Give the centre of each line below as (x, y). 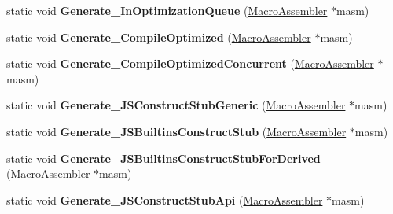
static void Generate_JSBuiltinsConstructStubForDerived (163, 158)
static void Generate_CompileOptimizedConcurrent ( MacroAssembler (190, 63)
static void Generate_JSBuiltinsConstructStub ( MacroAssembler (176, 131)
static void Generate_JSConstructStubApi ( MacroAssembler (165, 199)
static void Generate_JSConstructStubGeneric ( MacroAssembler (176, 105)
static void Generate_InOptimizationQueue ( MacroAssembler (167, 10)
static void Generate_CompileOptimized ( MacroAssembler (159, 37)
